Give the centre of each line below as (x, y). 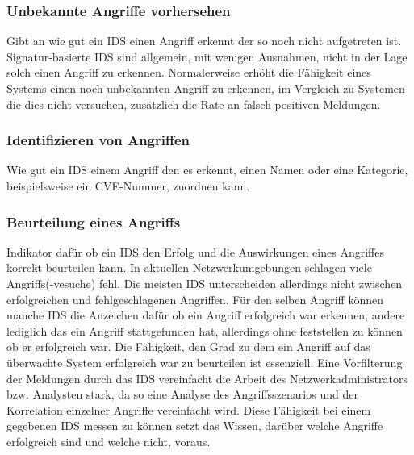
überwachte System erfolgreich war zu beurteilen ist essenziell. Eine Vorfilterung (205, 362)
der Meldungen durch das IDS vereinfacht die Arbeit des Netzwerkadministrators (207, 378)
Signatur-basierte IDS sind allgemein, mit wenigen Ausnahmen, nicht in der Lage (207, 56)
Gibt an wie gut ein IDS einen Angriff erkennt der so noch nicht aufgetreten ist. (204, 41)
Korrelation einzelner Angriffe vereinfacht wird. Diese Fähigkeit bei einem (189, 409)
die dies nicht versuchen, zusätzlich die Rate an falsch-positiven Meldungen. (194, 104)
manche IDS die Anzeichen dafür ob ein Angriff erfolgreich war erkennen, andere (206, 315)
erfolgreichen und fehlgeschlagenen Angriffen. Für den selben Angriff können (195, 299)
